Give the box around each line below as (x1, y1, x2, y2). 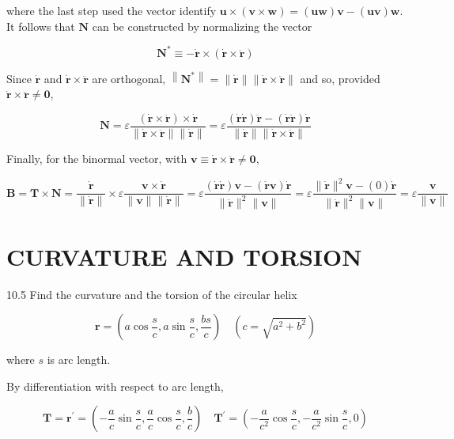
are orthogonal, (92, 70, 166, 86)
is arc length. (47, 351, 111, 368)
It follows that (6, 17, 75, 34)
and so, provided (300, 70, 380, 86)
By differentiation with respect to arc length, (6, 377, 224, 394)
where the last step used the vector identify (6, 2, 217, 18)
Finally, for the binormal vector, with (6, 149, 187, 166)
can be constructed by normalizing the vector (92, 17, 312, 34)
